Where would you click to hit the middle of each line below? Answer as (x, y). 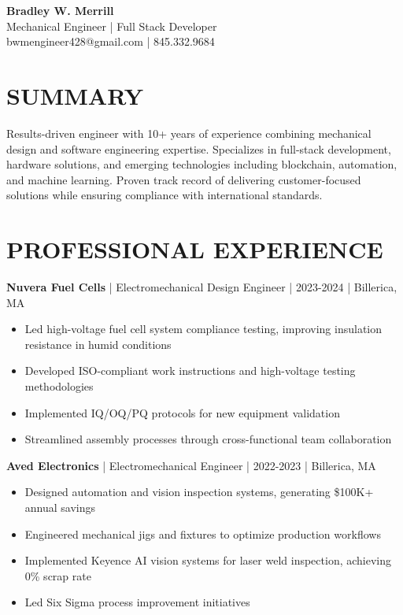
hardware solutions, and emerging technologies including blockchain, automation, (202, 164)
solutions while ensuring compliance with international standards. (165, 195)
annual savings (60, 507)
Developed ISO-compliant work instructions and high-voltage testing (190, 370)
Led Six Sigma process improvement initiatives (137, 602)
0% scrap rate (58, 575)
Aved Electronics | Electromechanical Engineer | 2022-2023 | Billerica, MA (191, 465)
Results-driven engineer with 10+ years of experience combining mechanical (189, 133)
